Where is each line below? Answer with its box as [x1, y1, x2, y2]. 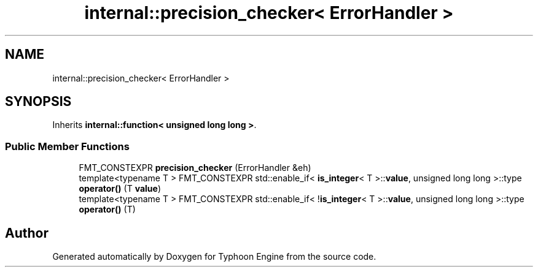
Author [5, 225, 49, 241]
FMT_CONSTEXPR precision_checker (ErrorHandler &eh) [79, 162, 311, 173]
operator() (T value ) [79, 183, 162, 194]
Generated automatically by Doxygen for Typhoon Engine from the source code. [52, 251, 376, 262]
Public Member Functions [5, 140, 130, 153]
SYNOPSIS [5, 94, 72, 110]
